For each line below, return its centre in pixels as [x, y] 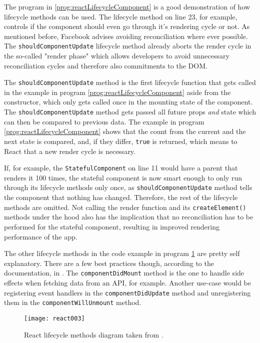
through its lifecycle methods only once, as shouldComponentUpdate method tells [128, 187]
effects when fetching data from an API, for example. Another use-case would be [128, 282]
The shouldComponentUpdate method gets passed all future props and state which [130, 112]
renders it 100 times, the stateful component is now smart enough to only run [123, 177]
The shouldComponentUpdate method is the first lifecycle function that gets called [130, 82]
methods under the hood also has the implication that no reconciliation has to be [129, 217]
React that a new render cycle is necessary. [70, 151]
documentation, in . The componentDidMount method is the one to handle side [124, 273]
